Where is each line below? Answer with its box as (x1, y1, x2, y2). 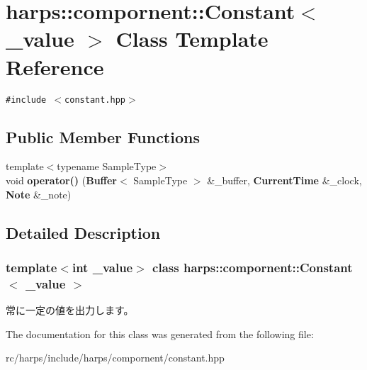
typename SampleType (57, 159, 157, 174)
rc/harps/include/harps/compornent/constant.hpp (6, 350, 225, 365)
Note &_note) (6, 186, 72, 201)
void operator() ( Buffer (6, 172, 118, 187)
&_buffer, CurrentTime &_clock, (207, 172, 362, 187)
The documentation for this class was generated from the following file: (6, 326, 314, 341)
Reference (6, 52, 104, 81)
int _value (72, 258, 133, 276)
